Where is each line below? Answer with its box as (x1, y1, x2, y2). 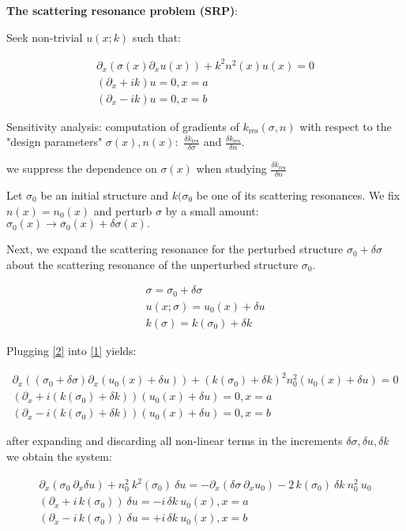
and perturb (93, 202, 152, 219)
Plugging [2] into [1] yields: (6, 342, 137, 358)
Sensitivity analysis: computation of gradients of (6, 118, 239, 134)
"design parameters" (6, 133, 103, 150)
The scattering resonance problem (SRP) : (6, 2, 239, 18)
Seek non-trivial (6, 28, 83, 45)
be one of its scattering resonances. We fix (196, 187, 400, 204)
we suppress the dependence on (6, 160, 157, 177)
